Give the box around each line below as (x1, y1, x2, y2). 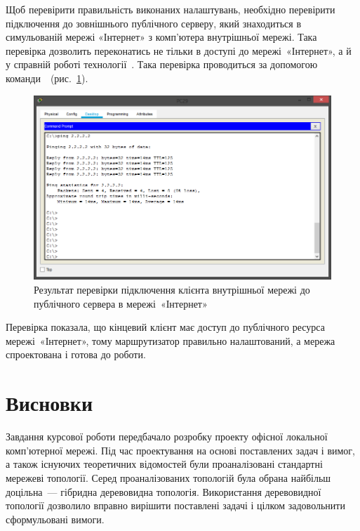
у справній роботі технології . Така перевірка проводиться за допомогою (6, 57, 318, 72)
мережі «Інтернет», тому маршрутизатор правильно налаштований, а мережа (6, 333, 335, 348)
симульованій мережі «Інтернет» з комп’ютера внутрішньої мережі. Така (6, 29, 317, 44)
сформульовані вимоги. (6, 511, 105, 526)
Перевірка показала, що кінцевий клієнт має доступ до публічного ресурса (6, 320, 325, 334)
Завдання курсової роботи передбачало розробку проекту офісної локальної (6, 429, 328, 444)
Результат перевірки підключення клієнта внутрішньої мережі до (34, 282, 310, 297)
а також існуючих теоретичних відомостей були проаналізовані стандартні (6, 457, 323, 471)
